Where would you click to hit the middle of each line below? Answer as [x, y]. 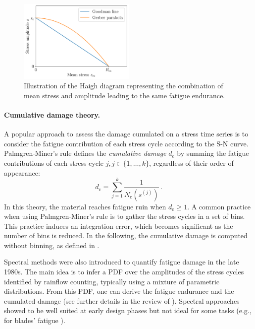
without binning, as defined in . [52, 245]
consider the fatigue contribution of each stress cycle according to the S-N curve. [126, 143]
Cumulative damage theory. [52, 115]
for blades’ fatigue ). [35, 320]
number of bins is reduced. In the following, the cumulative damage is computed [126, 235]
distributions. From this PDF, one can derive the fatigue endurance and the [119, 291]
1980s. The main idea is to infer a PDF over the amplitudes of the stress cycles [124, 272]
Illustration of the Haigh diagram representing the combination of [124, 86]
